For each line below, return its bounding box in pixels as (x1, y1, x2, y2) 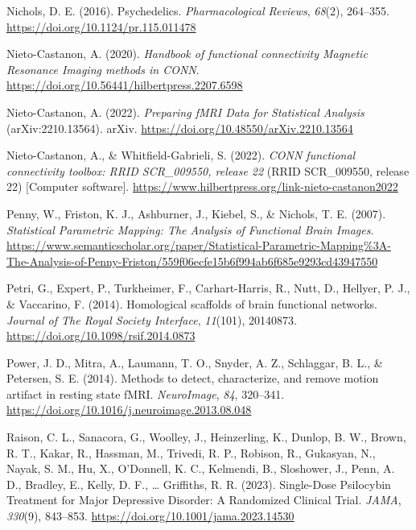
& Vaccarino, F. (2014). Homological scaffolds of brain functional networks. (6, 295, 378, 312)
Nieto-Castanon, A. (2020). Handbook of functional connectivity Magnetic (6, 45, 368, 62)
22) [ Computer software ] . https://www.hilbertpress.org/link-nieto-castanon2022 (6, 178, 398, 195)
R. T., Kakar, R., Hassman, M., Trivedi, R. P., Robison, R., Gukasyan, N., (6, 444, 376, 461)
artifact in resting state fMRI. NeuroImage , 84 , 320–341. (6, 385, 285, 402)
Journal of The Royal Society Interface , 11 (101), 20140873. (6, 311, 297, 328)
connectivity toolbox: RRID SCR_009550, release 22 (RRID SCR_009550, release (6, 162, 410, 179)
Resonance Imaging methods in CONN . (6, 60, 200, 77)
